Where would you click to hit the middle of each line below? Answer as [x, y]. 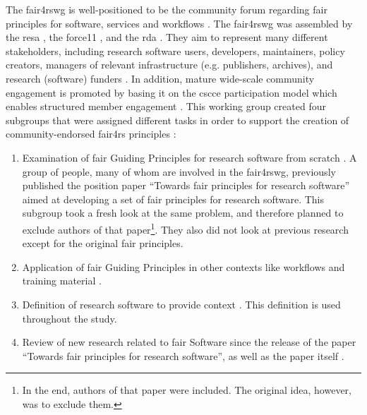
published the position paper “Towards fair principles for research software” [186, 185]
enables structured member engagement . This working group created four [166, 106]
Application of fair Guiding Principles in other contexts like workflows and [183, 266]
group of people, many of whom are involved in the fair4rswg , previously [179, 171]
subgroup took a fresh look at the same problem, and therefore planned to [183, 213]
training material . [62, 281]
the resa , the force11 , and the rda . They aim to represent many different [167, 37]
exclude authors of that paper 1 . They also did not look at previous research [185, 228]
